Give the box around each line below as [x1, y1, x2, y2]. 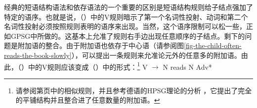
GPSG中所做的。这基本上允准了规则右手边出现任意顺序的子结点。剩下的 [10, 30, 245, 41]
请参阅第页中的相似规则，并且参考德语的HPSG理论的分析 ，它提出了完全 [15, 85, 252, 95]
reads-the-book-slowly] [4, 50, 72, 60]
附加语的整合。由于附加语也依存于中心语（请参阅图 [17, 40, 184, 51]
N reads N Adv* [163, 61, 212, 72]
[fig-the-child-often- [184, 40, 242, 51]
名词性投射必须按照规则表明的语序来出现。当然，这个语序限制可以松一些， [4, 21, 246, 31]
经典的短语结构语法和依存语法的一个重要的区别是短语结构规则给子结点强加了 [4, 2, 253, 12]
